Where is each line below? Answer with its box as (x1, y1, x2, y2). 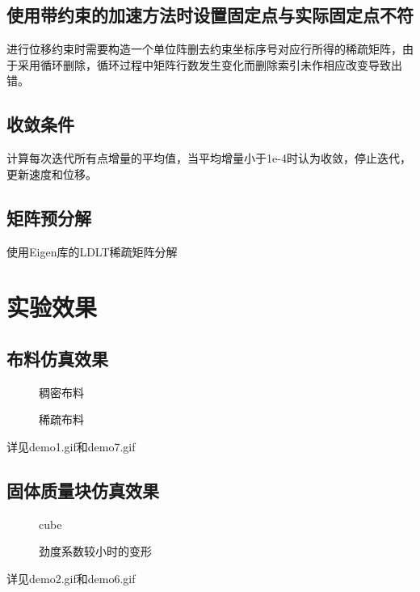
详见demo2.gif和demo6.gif (6, 569, 136, 586)
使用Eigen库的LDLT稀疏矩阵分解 (6, 243, 178, 260)
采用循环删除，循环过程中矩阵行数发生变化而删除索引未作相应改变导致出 (17, 56, 402, 73)
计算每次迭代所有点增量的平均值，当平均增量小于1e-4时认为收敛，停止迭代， (6, 150, 411, 167)
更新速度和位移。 (6, 165, 97, 182)
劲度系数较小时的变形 (39, 543, 152, 560)
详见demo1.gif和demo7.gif (6, 438, 136, 455)
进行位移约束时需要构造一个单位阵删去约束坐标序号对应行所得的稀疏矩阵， (6, 40, 402, 57)
